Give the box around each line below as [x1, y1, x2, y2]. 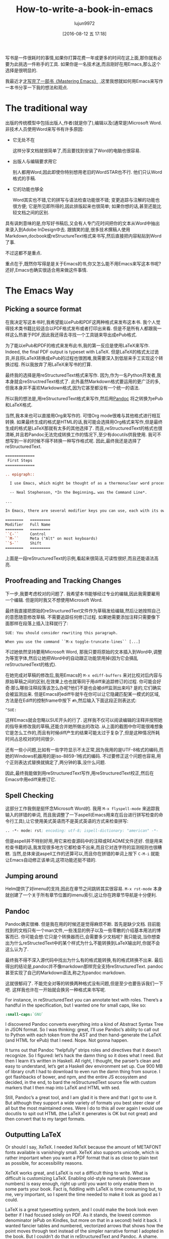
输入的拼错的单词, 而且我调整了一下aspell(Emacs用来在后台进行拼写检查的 [5, 812, 159, 818]
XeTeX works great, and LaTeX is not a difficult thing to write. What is [5, 1170, 148, 1176]
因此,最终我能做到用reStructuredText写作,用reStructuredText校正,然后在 [5, 770, 154, 776]
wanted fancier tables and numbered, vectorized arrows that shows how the [5, 1222, 163, 1228]
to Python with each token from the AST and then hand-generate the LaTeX [5, 1032, 162, 1038]
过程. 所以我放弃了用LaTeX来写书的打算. [9, 361, 93, 367]
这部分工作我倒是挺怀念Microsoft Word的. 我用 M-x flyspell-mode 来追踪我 [5, 805, 160, 812]
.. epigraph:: [5, 471, 35, 477]
